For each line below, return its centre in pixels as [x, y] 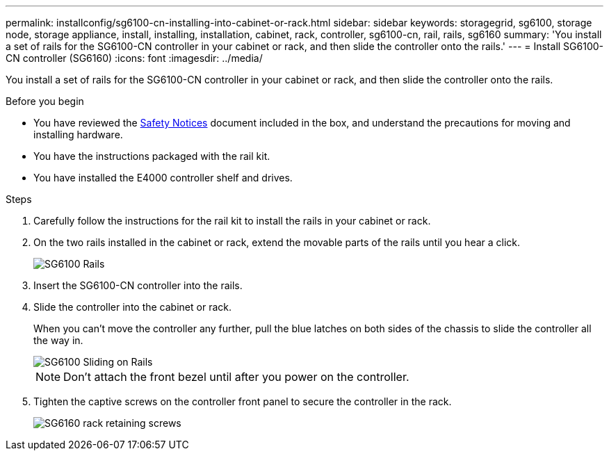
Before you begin [45, 101]
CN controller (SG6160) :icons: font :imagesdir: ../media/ [134, 58]
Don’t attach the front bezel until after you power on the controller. [236, 377]
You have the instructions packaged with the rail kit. [152, 156]
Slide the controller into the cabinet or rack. [132, 307]
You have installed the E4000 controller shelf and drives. [163, 178]
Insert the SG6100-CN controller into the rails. [138, 285]
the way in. [58, 340]
